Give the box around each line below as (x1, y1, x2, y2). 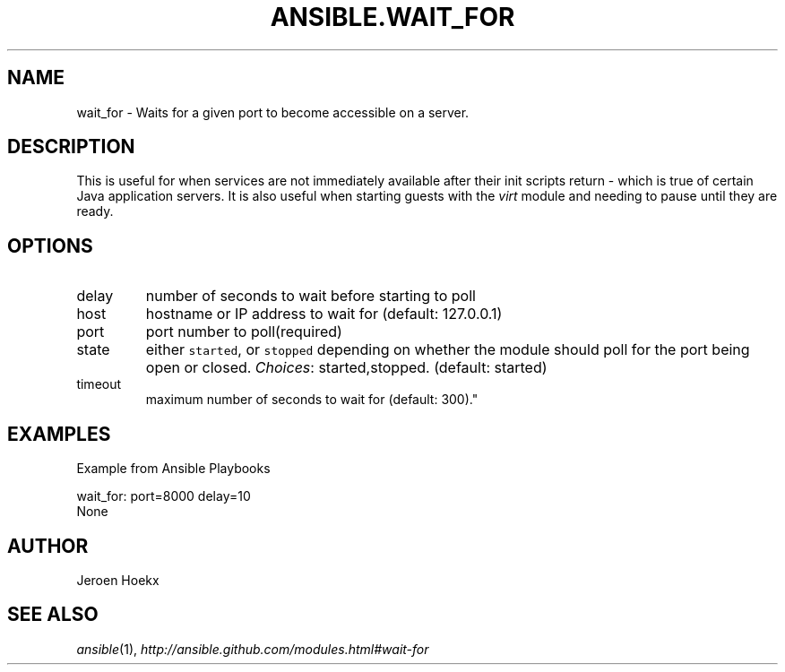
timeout (76, 376, 122, 392)
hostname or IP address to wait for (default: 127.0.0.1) (145, 305, 503, 323)
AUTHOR (7, 534, 89, 557)
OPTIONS (7, 234, 93, 257)
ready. (76, 203, 114, 220)
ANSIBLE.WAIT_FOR (270, 2, 515, 32)
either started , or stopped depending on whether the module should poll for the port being (145, 340, 750, 359)
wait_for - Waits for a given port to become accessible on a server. (76, 104, 470, 120)
